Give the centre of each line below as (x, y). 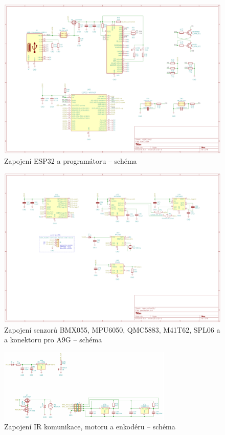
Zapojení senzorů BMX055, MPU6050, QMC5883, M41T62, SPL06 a (112, 329)
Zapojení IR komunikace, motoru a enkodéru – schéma (90, 427)
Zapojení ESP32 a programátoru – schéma (71, 160)
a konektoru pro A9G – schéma (53, 340)
